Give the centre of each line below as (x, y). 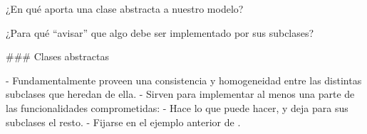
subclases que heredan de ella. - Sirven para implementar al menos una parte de (180, 94)
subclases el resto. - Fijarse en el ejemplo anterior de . (123, 122)
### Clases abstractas (57, 56)
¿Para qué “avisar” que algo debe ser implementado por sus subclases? (160, 32)
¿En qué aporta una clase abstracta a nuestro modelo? (125, 9)
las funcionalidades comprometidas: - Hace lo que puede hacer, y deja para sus (177, 107)
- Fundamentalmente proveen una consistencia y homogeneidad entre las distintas (184, 80)
